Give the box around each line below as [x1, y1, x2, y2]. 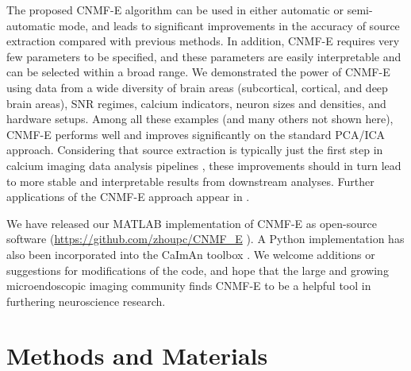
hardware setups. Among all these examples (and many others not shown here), [6, 110, 394, 127]
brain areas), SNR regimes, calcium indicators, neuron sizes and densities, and [6, 95, 386, 111]
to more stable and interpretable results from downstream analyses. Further [6, 172, 375, 189]
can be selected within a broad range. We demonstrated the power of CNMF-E [6, 64, 390, 80]
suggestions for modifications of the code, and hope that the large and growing [6, 261, 389, 278]
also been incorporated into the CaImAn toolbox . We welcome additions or [6, 245, 375, 262]
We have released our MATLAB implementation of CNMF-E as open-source [6, 214, 377, 231]
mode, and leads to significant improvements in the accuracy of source [59, 17, 400, 33]
